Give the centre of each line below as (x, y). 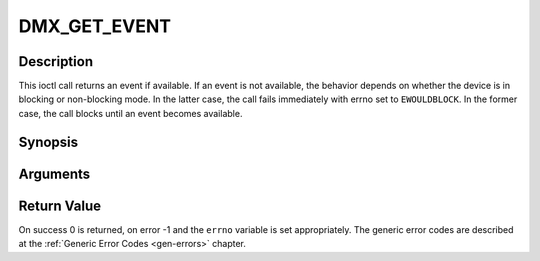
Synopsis (48, 141)
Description (56, 61)
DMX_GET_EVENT (95, 26)
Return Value (60, 205)
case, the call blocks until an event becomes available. (130, 113)
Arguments (54, 173)
